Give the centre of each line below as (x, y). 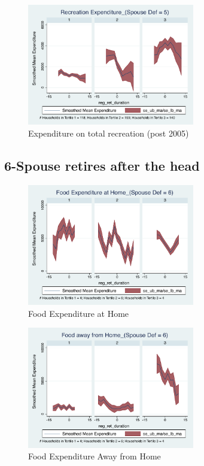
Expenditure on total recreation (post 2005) (109, 133)
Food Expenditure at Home (79, 313)
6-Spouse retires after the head (102, 165)
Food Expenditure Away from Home (95, 456)
